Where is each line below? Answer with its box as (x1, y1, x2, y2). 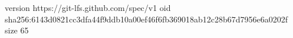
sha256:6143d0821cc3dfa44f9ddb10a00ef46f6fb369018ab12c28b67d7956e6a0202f (5, 13, 288, 25)
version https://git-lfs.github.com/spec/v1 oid (5, 2, 171, 13)
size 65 (5, 24, 29, 36)
